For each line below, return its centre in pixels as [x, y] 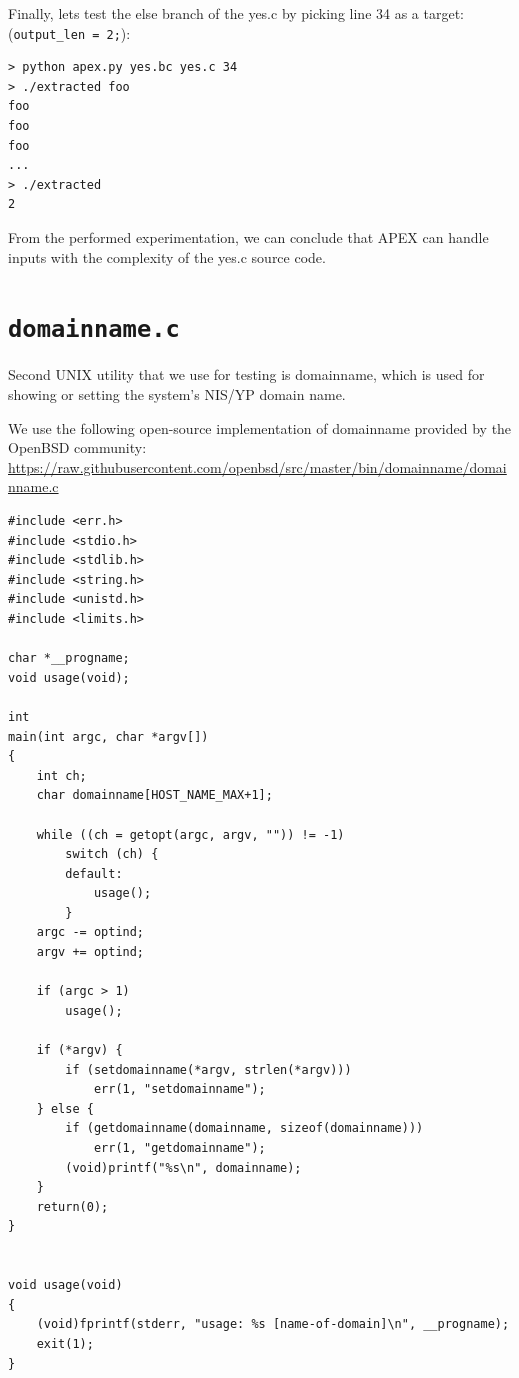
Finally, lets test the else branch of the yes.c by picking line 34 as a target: [236, 13]
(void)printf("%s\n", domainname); [183, 1167]
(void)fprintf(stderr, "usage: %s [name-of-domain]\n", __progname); [273, 1324]
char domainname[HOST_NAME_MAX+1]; [154, 795]
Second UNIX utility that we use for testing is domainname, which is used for [246, 374]
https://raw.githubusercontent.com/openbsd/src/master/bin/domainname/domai [257, 466]
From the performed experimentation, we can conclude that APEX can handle [248, 237]
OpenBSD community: [77, 447]
